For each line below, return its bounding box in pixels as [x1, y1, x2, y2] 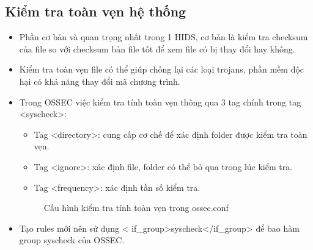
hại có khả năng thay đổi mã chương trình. [19, 74, 180, 87]
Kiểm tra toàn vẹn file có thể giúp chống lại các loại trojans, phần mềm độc [19, 63, 304, 76]
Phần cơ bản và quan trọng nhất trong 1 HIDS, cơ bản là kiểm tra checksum [19, 30, 308, 43]
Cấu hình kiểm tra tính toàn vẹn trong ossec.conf [43, 201, 229, 214]
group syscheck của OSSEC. [19, 234, 125, 246]
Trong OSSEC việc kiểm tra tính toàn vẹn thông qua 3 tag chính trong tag [19, 95, 301, 108]
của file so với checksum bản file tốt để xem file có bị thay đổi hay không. [19, 42, 295, 55]
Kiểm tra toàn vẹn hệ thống [5, 2, 186, 21]
